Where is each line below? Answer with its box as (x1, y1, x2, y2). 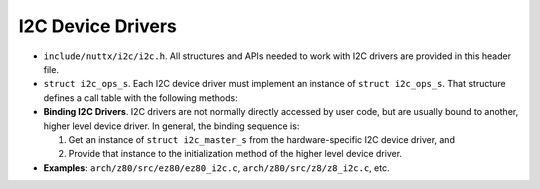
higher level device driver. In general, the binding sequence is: (43, 120, 300, 132)
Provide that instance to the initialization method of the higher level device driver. (68, 148, 403, 160)
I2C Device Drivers (18, 15, 177, 37)
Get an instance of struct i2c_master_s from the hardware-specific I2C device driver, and (68, 133, 455, 145)
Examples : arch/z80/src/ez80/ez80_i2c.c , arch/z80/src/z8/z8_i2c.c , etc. (43, 161, 390, 174)
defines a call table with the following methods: (43, 91, 239, 104)
